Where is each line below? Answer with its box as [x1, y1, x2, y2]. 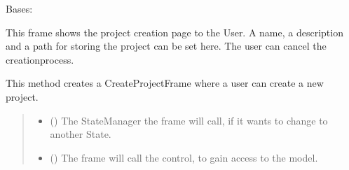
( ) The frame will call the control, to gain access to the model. [50, 150, 318, 164]
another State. [50, 127, 111, 141]
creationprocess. [6, 52, 74, 66]
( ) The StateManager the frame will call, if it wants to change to [50, 113, 328, 127]
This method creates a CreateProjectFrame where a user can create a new [6, 76, 324, 90]
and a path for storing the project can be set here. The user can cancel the [6, 38, 327, 53]
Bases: [6, 1, 33, 15]
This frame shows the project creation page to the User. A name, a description [6, 24, 343, 39]
